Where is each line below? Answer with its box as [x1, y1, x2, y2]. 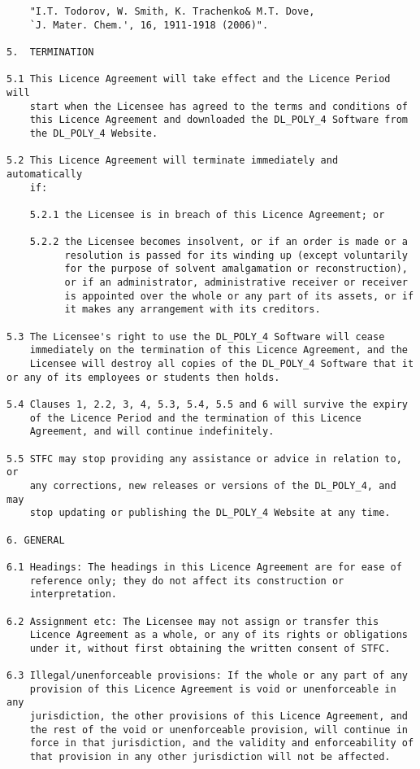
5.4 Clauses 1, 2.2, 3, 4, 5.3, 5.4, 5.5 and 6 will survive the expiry [6, 399, 408, 411]
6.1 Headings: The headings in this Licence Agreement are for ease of [6, 561, 402, 573]
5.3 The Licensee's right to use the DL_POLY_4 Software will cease [6, 330, 385, 343]
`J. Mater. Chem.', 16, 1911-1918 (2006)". [29, 19, 269, 31]
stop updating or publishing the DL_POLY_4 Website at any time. [29, 507, 391, 519]
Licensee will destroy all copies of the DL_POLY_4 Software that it [29, 358, 414, 370]
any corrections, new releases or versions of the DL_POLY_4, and [29, 479, 396, 492]
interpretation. [29, 588, 118, 601]
